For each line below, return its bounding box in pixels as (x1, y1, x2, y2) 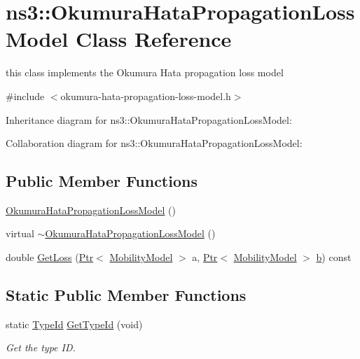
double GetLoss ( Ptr (6, 250, 94, 265)
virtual (6, 226, 34, 241)
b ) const (316, 250, 352, 265)
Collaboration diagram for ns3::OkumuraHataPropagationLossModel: (6, 136, 303, 150)
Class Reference (75, 24, 232, 53)
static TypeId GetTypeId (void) (6, 316, 143, 331)
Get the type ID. (6, 340, 76, 355)
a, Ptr (192, 250, 218, 265)
